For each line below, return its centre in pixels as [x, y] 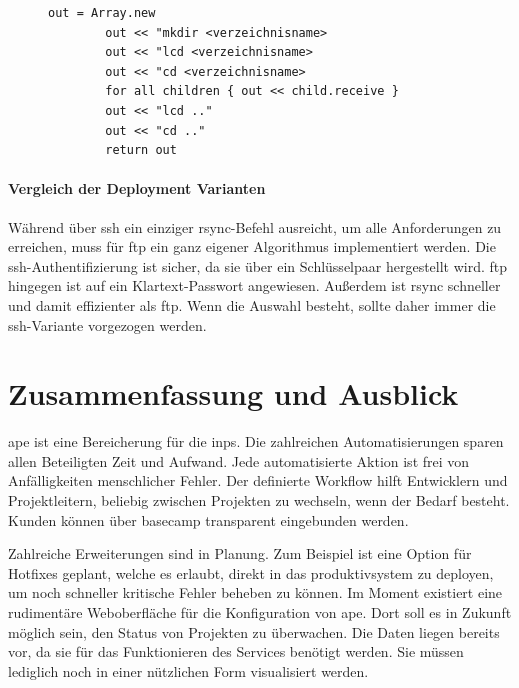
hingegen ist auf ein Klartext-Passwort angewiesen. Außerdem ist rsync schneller [254, 285]
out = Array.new [102, 13]
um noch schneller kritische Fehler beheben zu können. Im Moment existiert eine [255, 592]
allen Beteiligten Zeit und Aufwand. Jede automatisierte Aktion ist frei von [239, 460]
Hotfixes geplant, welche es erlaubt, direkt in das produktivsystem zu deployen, [251, 572]
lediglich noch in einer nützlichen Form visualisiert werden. [188, 670]
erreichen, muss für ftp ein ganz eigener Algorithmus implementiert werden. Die [252, 246]
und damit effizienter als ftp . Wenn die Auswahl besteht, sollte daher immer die [252, 304]
